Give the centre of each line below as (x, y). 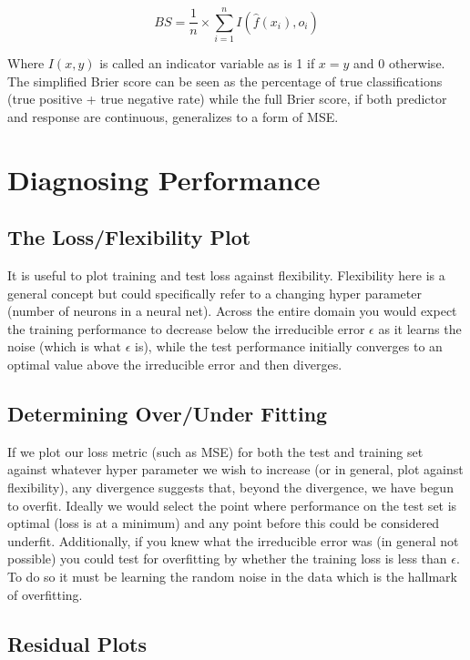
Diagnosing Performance (164, 179)
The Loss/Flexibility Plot (129, 237)
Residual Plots (77, 643)
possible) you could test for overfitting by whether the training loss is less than (227, 558)
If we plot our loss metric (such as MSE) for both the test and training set (215, 451)
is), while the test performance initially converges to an (288, 346)
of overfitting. (45, 594)
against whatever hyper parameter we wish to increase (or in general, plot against (235, 469)
